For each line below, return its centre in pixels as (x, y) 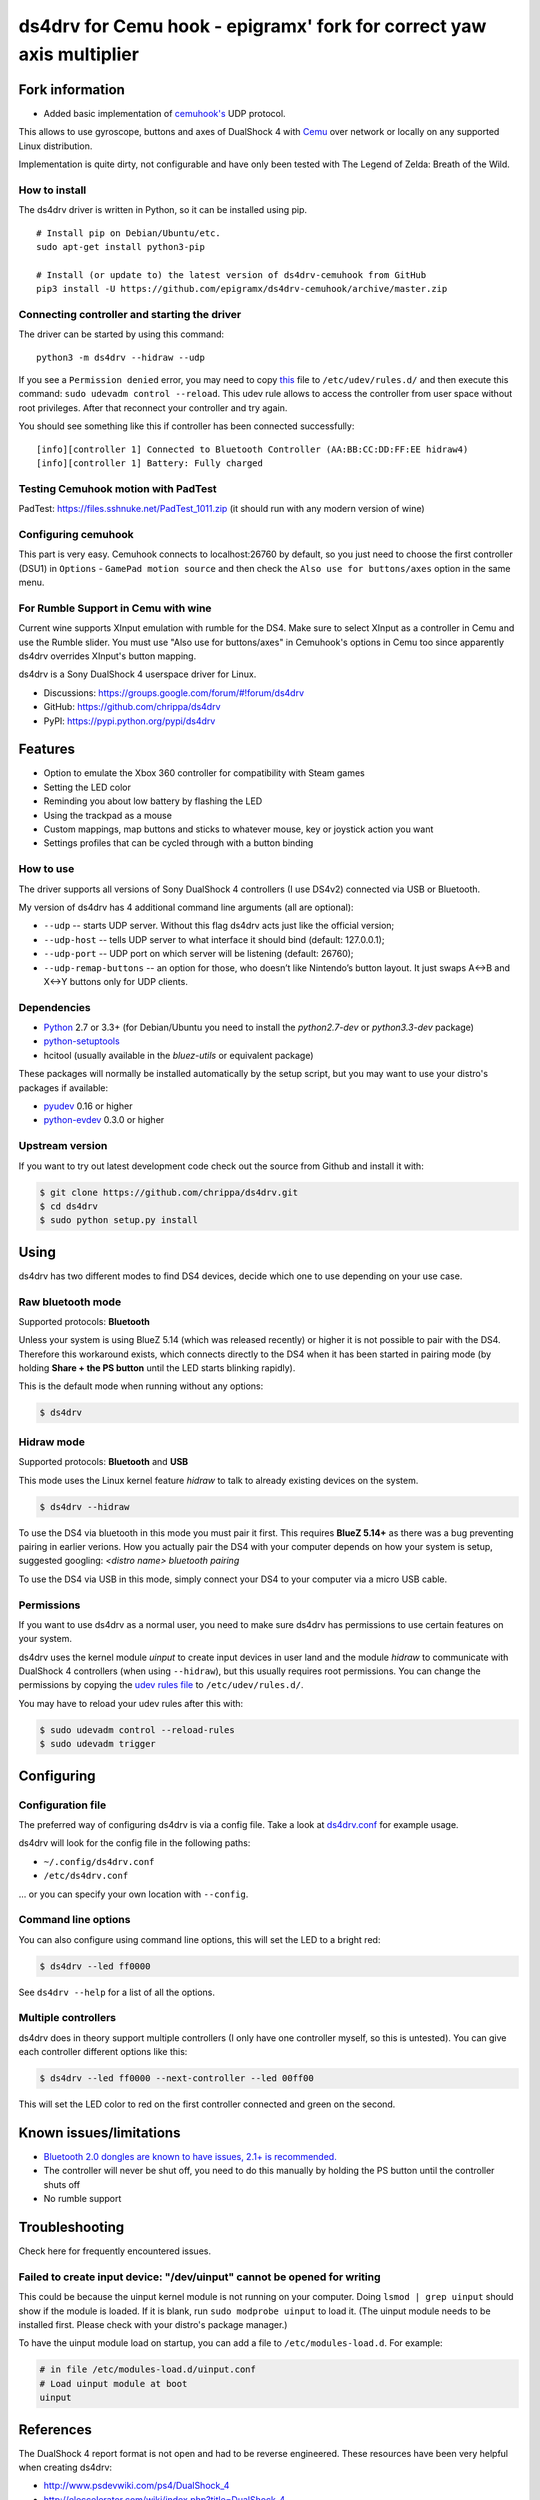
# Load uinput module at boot (113, 2383)
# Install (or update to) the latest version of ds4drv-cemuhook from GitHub (231, 274)
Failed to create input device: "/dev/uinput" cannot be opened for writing (199, 2277)
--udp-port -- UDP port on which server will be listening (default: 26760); (198, 954)
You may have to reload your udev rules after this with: (131, 1703)
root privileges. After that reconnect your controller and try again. (153, 407)
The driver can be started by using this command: (121, 334)
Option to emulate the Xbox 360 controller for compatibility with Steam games (204, 773)
